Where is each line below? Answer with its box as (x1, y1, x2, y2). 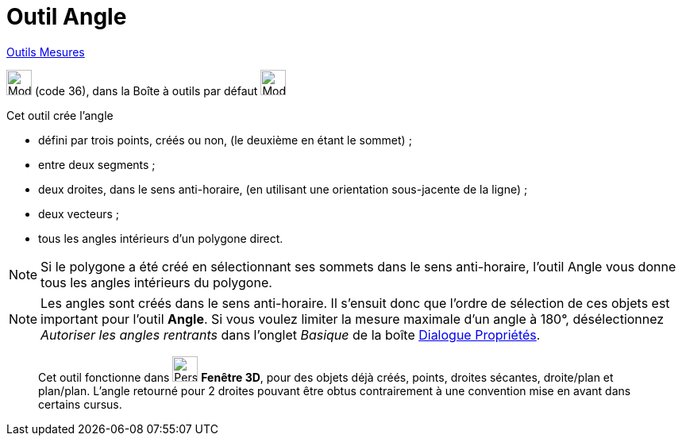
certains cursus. (38, 397, 122, 411)
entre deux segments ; (38, 157, 156, 171)
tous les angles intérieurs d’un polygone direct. (38, 231, 283, 245)
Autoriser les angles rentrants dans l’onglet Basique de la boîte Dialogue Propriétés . (40, 326, 541, 343)
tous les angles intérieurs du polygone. (40, 274, 272, 290)
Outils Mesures (6, 44, 85, 59)
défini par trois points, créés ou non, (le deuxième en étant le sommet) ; (38, 133, 412, 147)
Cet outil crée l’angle (6, 108, 114, 122)
